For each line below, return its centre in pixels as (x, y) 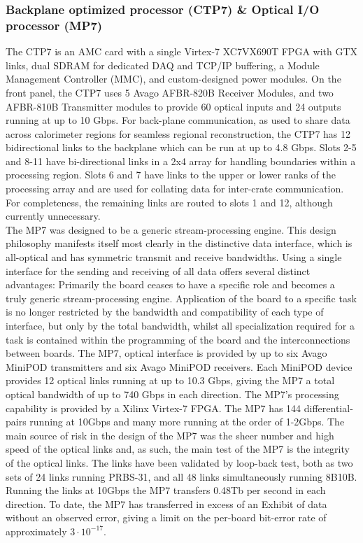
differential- (328, 408)
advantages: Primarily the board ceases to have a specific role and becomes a (170, 284)
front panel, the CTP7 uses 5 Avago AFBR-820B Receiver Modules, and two (170, 92)
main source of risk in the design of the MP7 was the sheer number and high (170, 435)
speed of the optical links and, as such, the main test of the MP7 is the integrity (178, 449)
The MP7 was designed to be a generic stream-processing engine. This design (171, 229)
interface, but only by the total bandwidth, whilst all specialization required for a (180, 326)
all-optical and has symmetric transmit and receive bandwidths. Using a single (174, 257)
